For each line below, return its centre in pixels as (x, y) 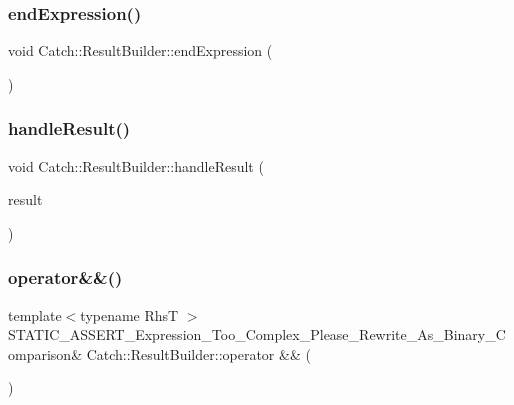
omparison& (45, 353)
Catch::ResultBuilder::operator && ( (198, 353)
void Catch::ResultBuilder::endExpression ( (140, 50)
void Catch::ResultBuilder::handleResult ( (136, 165)
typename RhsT (129, 314)
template (35, 314)
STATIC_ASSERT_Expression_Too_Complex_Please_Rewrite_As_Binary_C (257, 334)
